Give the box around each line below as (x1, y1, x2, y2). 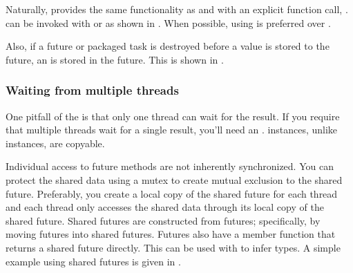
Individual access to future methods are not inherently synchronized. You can (6, 159, 334, 173)
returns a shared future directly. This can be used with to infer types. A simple (6, 240, 341, 254)
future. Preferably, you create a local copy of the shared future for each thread (6, 186, 338, 200)
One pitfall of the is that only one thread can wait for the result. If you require (6, 109, 340, 123)
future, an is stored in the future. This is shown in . (6, 52, 224, 66)
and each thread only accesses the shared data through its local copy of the (6, 200, 324, 214)
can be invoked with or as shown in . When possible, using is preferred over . (6, 15, 331, 30)
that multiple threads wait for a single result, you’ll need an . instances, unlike (6, 122, 338, 137)
